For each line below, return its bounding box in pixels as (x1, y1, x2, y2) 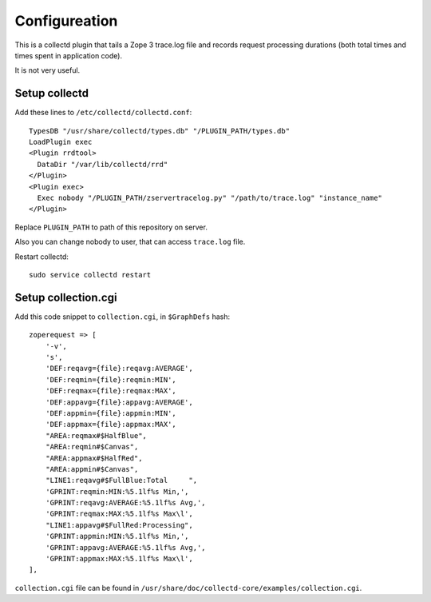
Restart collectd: (14, 252, 69, 261)
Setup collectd (14, 86, 89, 100)
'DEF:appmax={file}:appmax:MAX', (45, 420, 177, 429)
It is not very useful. (14, 66, 81, 75)
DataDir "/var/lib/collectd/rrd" (37, 160, 168, 169)
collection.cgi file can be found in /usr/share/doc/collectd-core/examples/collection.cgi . (14, 583, 362, 592)
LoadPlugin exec (29, 138, 93, 147)
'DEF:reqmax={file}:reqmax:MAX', (45, 386, 177, 396)
